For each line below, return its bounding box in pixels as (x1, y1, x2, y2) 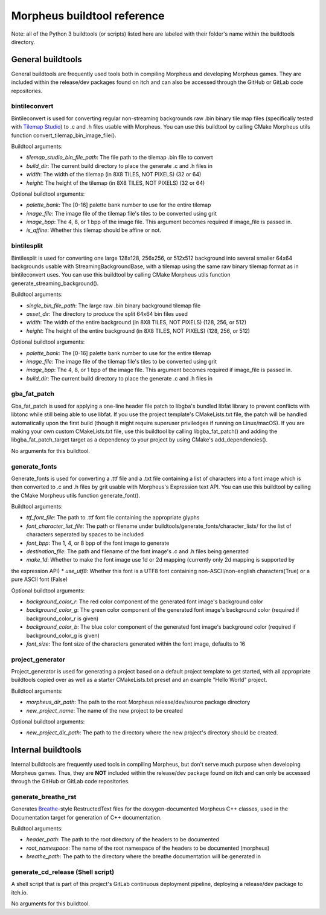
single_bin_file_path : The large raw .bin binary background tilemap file (26, 302, 201, 309)
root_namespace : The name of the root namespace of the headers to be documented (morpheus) (26, 844, 270, 852)
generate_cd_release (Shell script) (11, 867, 115, 876)
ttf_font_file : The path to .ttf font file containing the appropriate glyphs (26, 514, 200, 521)
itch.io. (11, 888, 28, 896)
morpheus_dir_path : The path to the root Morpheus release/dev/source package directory (26, 698, 251, 706)
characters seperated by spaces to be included (26, 531, 144, 538)
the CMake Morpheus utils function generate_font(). (11, 492, 141, 499)
